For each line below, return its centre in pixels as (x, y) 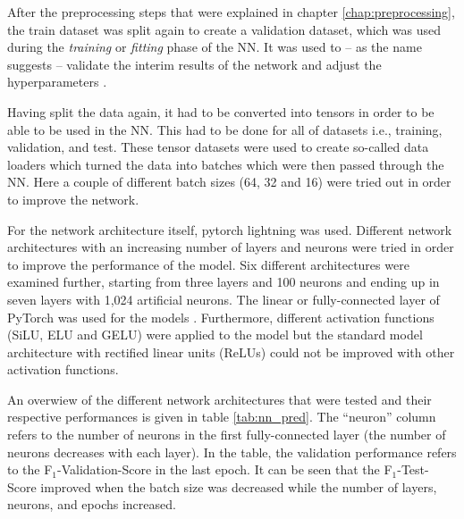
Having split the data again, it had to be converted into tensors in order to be (221, 111)
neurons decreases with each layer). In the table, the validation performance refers (232, 452)
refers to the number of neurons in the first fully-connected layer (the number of (227, 435)
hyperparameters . (57, 82)
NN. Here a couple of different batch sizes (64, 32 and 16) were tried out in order (229, 182)
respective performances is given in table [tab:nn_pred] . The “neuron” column (222, 417)
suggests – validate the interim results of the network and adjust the (194, 64)
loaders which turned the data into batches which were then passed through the (226, 164)
